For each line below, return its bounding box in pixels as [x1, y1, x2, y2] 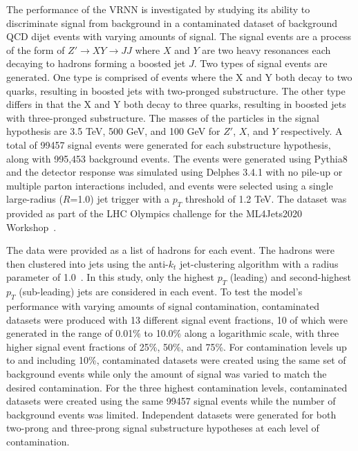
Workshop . [6, 219, 57, 234]
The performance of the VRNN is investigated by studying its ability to [6, 2, 310, 16]
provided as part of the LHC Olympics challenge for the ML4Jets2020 [6, 206, 302, 221]
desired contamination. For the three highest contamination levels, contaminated [6, 380, 348, 394]
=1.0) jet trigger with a [70, 192, 170, 206]
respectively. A [280, 124, 343, 138]
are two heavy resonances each [202, 42, 331, 57]
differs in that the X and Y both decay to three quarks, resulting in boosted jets [6, 97, 346, 111]
